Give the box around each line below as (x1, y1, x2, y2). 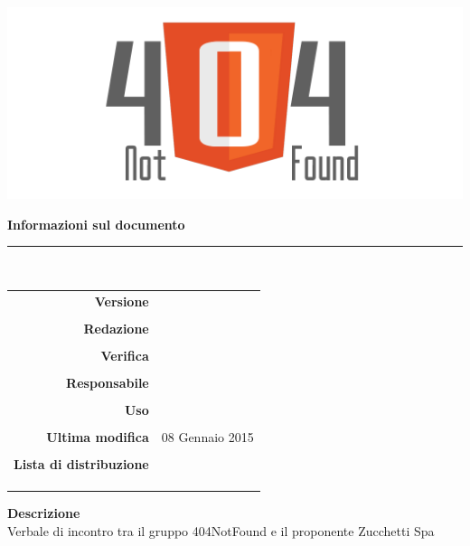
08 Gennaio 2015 (161, 428, 254, 447)
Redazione (83, 318, 149, 337)
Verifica (100, 345, 149, 364)
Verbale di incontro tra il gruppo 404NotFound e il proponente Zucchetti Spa (7, 521, 435, 540)
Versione (94, 291, 149, 310)
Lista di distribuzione (14, 455, 149, 474)
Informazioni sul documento (7, 214, 185, 233)
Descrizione (7, 504, 80, 522)
